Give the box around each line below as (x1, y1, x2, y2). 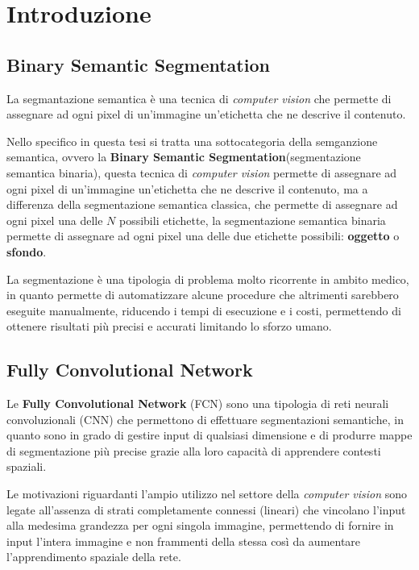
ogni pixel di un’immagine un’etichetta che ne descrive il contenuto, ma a (6, 180, 368, 197)
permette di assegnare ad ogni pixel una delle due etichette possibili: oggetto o (6, 227, 400, 244)
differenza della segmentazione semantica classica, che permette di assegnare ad (6, 196, 398, 213)
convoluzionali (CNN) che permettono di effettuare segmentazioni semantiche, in (6, 410, 404, 427)
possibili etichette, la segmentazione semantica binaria (118, 211, 386, 228)
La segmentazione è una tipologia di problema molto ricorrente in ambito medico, (6, 270, 409, 287)
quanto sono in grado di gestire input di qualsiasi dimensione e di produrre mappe (6, 426, 413, 443)
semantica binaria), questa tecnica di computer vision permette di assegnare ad (6, 164, 397, 181)
